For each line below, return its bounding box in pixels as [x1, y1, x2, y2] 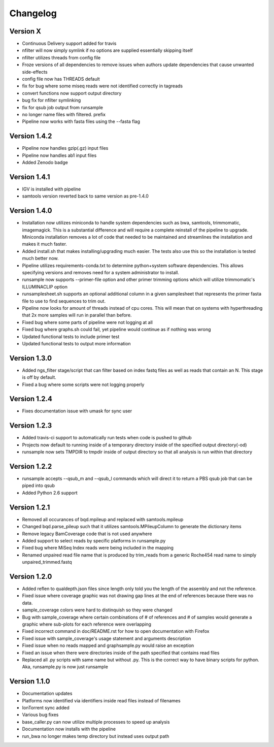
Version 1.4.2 [9, 132, 52, 141]
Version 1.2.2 [9, 462, 52, 471]
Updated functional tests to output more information [22, 340, 131, 346]
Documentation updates [22, 691, 73, 697]
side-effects [22, 69, 48, 75]
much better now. [22, 255, 59, 262]
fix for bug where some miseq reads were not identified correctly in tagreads [22, 83, 183, 89]
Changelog [9, 8, 57, 19]
